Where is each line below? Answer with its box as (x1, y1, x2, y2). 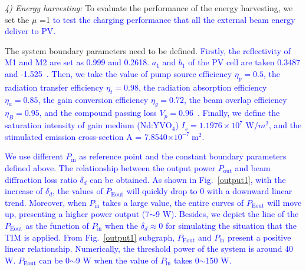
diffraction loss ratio (5, 173, 77, 185)
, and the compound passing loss (39, 106, 157, 119)
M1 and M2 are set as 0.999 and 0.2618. (5, 56, 150, 68)
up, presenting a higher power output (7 (5, 208, 150, 220)
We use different (5, 150, 63, 162)
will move (267, 196, 302, 208)
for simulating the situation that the (166, 219, 297, 231)
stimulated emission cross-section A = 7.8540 (5, 130, 167, 142)
